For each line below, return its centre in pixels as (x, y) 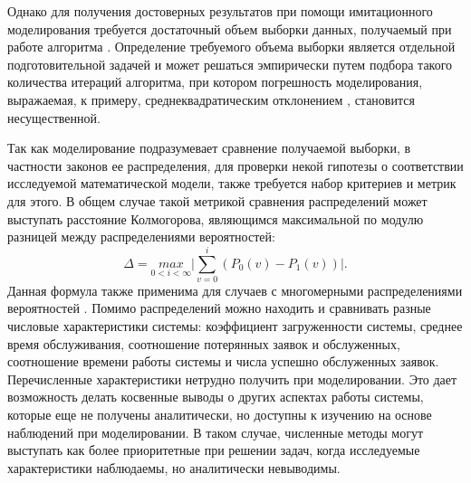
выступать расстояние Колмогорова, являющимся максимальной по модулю (216, 218)
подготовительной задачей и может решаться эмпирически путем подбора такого (230, 64)
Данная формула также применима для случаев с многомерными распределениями (235, 290)
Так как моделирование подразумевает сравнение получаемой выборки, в (209, 148)
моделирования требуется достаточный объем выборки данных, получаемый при (230, 28)
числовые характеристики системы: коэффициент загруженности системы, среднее (235, 326)
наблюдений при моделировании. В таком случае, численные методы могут (216, 432)
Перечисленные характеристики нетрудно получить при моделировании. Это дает (232, 379)
